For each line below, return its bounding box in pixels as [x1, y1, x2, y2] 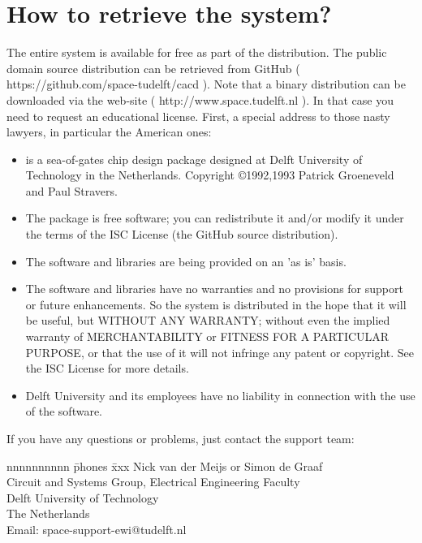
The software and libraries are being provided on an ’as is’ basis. [25, 252, 347, 269]
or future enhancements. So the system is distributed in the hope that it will [25, 295, 407, 312]
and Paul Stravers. [25, 182, 118, 199]
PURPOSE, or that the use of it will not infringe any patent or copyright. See [25, 343, 415, 360]
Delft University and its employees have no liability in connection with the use [25, 386, 416, 403]
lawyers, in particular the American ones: [6, 123, 212, 140]
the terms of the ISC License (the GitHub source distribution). [25, 226, 338, 243]
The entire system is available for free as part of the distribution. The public [6, 44, 387, 61]
